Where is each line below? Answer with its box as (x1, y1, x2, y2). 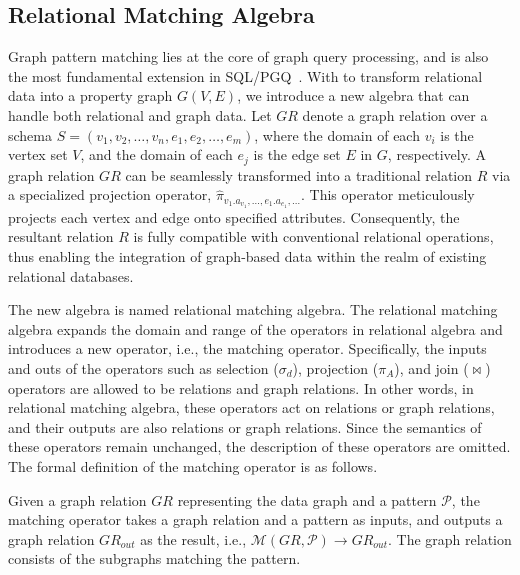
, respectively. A (387, 144, 486, 165)
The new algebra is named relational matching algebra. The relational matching (8, 299, 498, 320)
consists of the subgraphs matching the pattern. (8, 548, 301, 569)
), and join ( (394, 357, 469, 378)
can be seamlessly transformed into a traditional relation (125, 164, 473, 185)
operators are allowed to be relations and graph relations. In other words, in (8, 377, 474, 398)
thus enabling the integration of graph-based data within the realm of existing (8, 245, 487, 266)
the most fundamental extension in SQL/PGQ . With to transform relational (8, 65, 483, 86)
